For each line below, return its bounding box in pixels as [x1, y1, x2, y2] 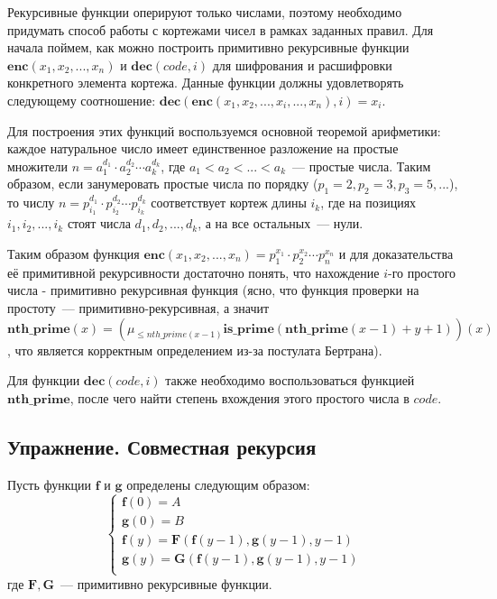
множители [7, 156, 68, 175]
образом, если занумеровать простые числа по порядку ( [7, 174, 318, 193]
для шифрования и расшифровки [212, 55, 392, 74]
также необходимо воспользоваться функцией [165, 371, 415, 390]
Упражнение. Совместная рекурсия [7, 432, 317, 460]
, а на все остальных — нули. [198, 214, 364, 233]
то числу [7, 193, 55, 212]
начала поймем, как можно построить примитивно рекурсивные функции [7, 38, 410, 57]
